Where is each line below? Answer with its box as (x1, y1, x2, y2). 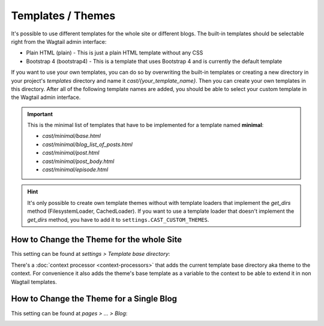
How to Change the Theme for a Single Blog (11, 294, 177, 304)
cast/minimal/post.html (42, 149, 100, 156)
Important (27, 110, 53, 117)
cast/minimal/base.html (42, 132, 101, 140)
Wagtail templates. (11, 278, 57, 285)
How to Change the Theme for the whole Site (11, 234, 182, 245)
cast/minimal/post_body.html (42, 158, 115, 165)
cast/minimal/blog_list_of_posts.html (42, 141, 133, 148)
